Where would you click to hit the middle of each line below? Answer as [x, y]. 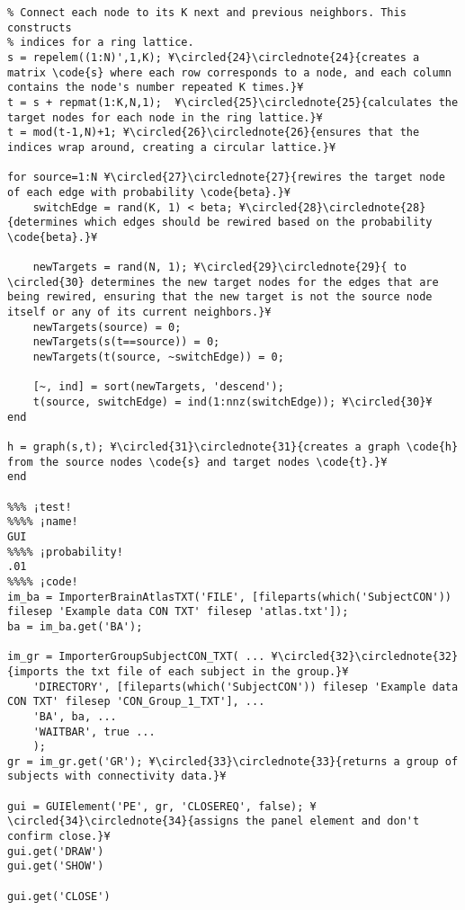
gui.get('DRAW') [56, 851]
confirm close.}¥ [59, 837]
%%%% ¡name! [43, 522]
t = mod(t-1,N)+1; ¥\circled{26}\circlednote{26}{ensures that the [214, 133]
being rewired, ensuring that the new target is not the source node [220, 297]
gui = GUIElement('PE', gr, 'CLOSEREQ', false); [156, 806]
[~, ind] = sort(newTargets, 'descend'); [158, 387]
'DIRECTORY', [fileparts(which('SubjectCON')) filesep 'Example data [246, 687]
